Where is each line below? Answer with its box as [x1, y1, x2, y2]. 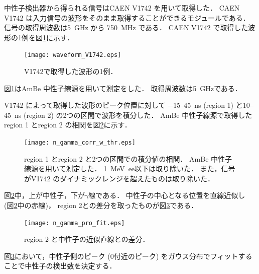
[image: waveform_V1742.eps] [24, 51, 121, 59]
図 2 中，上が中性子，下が [4, 190, 85, 200]
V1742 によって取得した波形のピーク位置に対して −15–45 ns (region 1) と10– [4, 100, 253, 110]
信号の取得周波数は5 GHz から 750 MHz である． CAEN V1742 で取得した [4, 22, 248, 33]
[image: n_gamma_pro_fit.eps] [24, 219, 125, 227]
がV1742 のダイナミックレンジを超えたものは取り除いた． [24, 173, 214, 183]
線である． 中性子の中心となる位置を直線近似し [88, 190, 245, 200]
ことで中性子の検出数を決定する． [4, 260, 116, 271]
